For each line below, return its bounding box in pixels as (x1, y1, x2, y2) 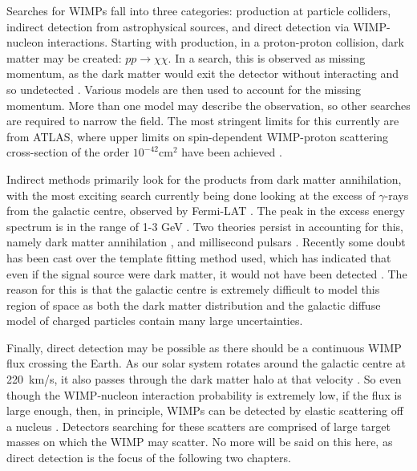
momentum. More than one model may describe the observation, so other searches (6, 96, 411, 113)
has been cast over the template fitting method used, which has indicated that (6, 249, 391, 266)
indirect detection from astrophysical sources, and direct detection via (6, 18, 350, 35)
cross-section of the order (6, 144, 130, 160)
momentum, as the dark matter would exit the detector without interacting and (6, 65, 399, 82)
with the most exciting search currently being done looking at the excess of (6, 186, 375, 203)
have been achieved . (181, 144, 282, 160)
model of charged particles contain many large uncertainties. (6, 312, 303, 329)
